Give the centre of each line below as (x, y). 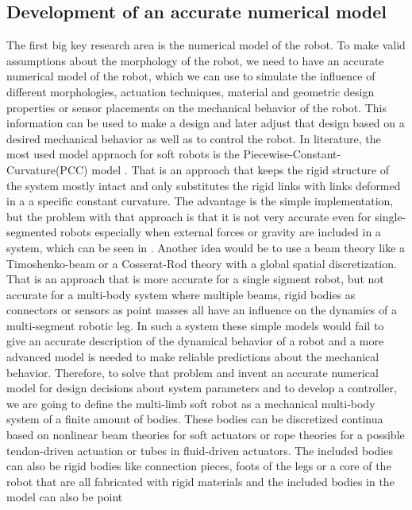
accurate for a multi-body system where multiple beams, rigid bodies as (181, 294)
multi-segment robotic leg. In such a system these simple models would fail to (195, 325)
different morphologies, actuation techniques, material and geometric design (191, 91)
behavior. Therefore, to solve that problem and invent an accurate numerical (193, 372)
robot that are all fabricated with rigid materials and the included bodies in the (200, 481)
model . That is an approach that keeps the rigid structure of (241, 169)
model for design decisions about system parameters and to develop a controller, (202, 388)
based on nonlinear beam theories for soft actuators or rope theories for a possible (206, 435)
